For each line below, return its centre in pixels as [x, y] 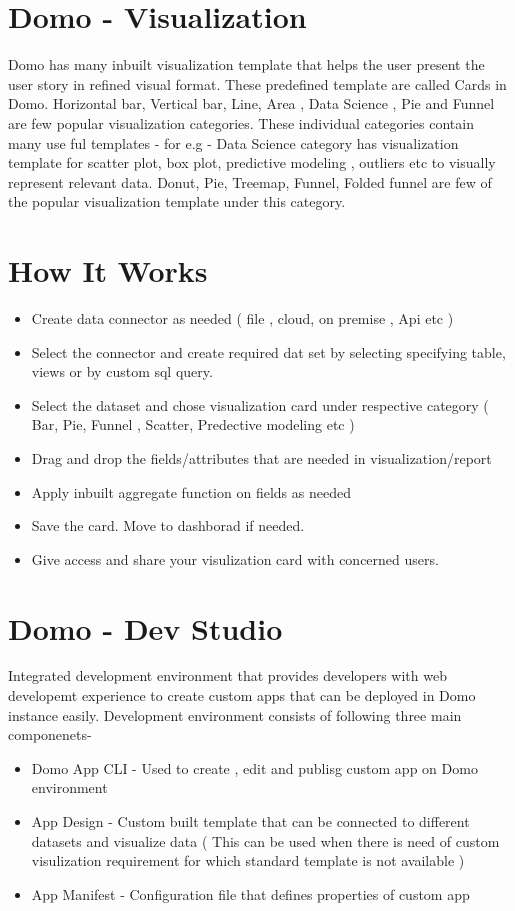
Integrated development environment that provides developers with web [227, 675]
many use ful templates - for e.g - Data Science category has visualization [233, 142]
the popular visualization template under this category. [177, 201]
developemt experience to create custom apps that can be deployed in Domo [242, 695]
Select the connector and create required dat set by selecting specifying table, [268, 351]
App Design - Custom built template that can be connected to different [250, 821]
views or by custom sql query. [122, 371]
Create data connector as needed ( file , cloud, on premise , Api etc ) [242, 318]
